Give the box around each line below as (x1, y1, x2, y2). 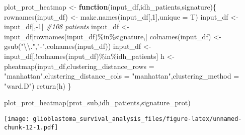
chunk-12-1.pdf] (4, 123, 58, 131)
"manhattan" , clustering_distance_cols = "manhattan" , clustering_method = (4, 71, 239, 81)
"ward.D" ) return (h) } (4, 80, 71, 91)
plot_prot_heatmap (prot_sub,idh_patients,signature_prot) (4, 97, 191, 108)
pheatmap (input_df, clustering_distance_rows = (4, 60, 154, 71)
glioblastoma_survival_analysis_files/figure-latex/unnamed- (33, 115, 242, 122)
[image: (4, 115, 30, 122)
